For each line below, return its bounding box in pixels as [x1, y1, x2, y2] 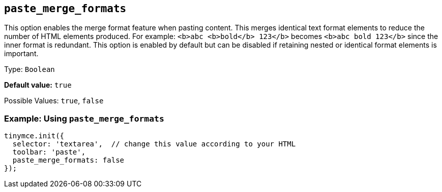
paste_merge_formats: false [12, 156, 125, 165]
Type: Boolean [4, 65, 55, 74]
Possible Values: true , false [4, 96, 104, 105]
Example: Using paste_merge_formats [4, 113, 164, 124]
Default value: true [4, 81, 72, 90]
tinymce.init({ [4, 132, 65, 140]
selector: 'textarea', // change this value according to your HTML [12, 140, 296, 148]
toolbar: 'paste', [12, 148, 86, 157]
